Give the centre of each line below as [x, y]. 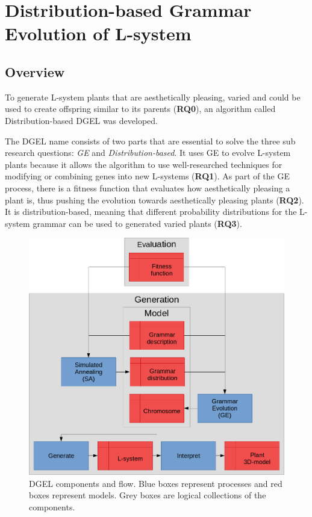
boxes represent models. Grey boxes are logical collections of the [148, 495]
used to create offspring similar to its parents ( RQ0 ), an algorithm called [140, 109]
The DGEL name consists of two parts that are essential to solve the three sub [150, 141]
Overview [35, 71]
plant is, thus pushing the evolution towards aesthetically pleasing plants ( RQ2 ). [154, 200]
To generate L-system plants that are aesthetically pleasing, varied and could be [153, 97]
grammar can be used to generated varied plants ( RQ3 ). [137, 223]
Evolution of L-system [98, 33]
